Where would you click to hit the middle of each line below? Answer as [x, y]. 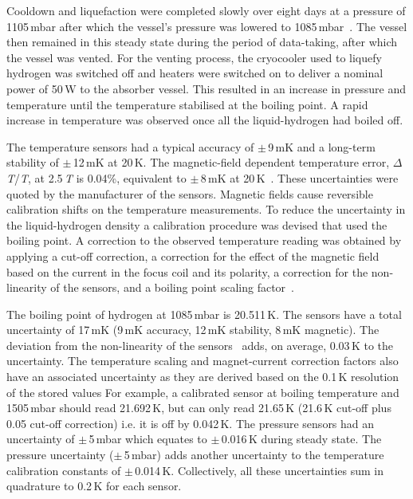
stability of [33, 162]
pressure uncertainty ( [60, 455]
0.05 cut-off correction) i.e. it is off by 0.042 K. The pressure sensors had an [191, 423]
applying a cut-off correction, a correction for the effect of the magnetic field [193, 255]
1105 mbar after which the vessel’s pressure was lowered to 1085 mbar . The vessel [207, 26]
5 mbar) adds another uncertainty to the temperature [254, 455]
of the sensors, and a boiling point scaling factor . [172, 287]
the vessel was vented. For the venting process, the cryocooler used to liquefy [194, 57]
